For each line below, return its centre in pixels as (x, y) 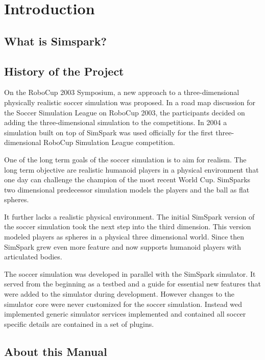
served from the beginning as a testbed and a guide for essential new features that (133, 284)
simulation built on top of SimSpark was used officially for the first (109, 132)
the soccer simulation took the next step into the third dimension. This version (128, 226)
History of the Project (64, 71)
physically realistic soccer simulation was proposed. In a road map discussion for (130, 102)
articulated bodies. (33, 257)
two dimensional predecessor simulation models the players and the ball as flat (127, 189)
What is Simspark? (55, 41)
